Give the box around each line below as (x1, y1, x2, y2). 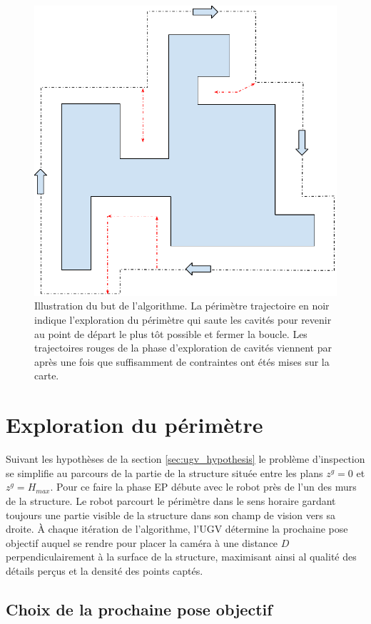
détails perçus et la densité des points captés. (6, 563, 203, 578)
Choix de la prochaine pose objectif (6, 598, 273, 620)
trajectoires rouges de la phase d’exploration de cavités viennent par (34, 340, 332, 355)
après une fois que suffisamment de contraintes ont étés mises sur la (34, 354, 330, 369)
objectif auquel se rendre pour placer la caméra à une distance (6, 535, 278, 550)
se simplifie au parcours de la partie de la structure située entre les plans (6, 465, 323, 480)
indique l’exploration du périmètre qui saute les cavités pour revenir (34, 312, 332, 327)
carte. (34, 368, 59, 383)
